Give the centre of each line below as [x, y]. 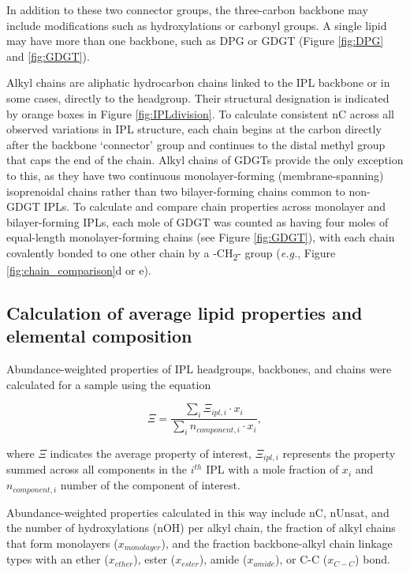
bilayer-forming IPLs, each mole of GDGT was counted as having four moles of [198, 221]
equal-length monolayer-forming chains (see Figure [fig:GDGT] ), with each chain [201, 237]
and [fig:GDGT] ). [48, 56]
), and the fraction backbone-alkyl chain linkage [277, 543]
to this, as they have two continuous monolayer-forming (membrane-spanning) [195, 175]
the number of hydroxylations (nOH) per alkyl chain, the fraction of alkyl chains [201, 528]
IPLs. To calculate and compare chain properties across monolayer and [215, 206]
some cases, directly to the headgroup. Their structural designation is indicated [198, 97]
